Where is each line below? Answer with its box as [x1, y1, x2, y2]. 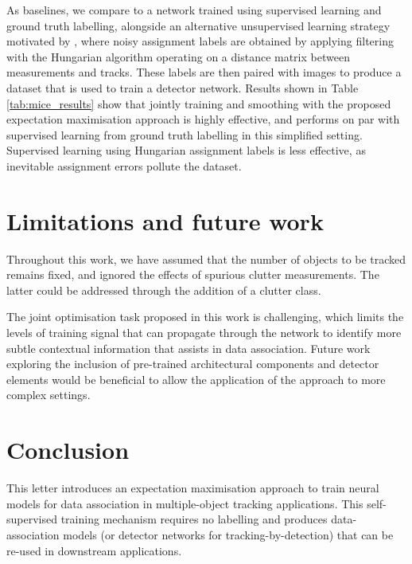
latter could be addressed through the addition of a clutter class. [6, 281, 321, 298]
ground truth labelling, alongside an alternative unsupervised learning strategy [6, 17, 391, 33]
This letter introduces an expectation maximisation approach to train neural [6, 480, 379, 496]
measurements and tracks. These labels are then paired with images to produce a [6, 64, 402, 80]
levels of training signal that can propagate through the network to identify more [6, 324, 402, 341]
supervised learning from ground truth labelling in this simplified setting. [6, 126, 363, 143]
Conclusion [6, 433, 130, 466]
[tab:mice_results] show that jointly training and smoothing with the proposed [6, 95, 391, 112]
